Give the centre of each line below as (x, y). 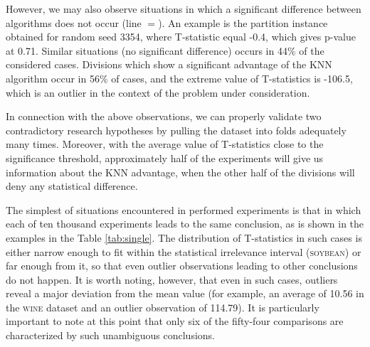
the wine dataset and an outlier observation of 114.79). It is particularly (163, 307)
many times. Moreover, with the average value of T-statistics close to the (165, 144)
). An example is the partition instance (243, 22)
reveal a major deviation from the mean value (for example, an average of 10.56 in (185, 293)
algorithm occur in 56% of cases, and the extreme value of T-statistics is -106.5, (179, 78)
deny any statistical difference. (72, 186)
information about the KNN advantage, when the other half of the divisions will (180, 172)
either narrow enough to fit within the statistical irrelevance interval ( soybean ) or (184, 251)
